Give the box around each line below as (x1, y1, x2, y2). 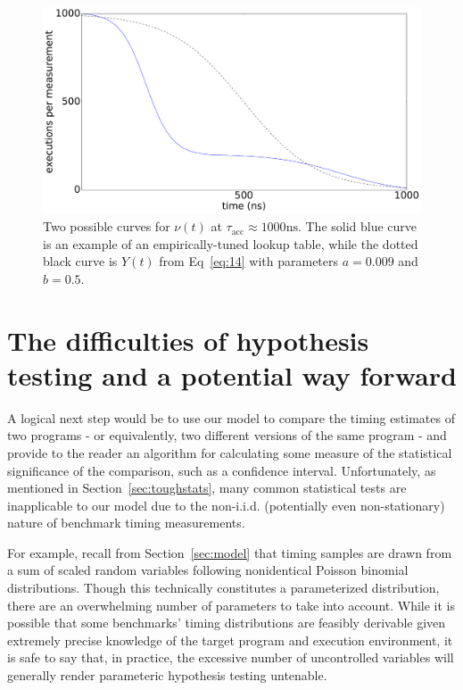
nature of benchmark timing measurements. (7, 513, 245, 532)
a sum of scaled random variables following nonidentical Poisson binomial (7, 561, 409, 579)
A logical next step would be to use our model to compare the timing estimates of (7, 408, 455, 427)
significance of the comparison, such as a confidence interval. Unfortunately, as (7, 461, 436, 479)
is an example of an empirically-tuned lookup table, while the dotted (43, 234, 418, 253)
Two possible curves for (43, 217, 170, 236)
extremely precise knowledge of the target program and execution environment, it (7, 630, 453, 649)
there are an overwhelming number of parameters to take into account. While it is (7, 595, 456, 614)
